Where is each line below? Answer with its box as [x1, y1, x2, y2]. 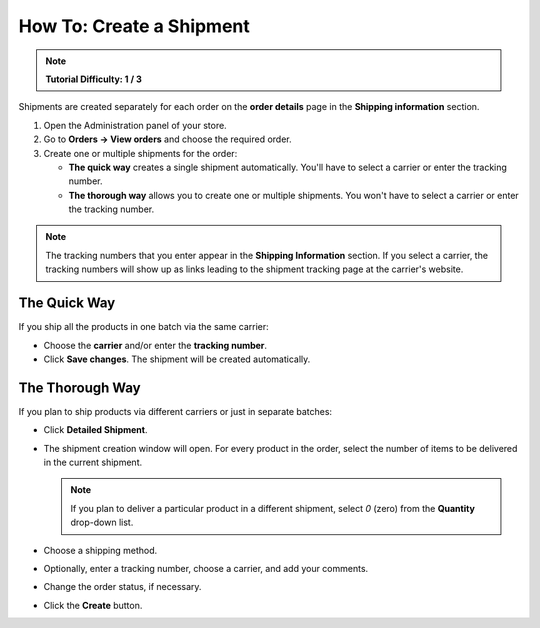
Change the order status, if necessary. [43, 581, 202, 593]
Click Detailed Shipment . [43, 424, 148, 436]
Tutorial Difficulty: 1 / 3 [45, 73, 142, 85]
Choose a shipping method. [43, 544, 158, 556]
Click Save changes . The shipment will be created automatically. [43, 353, 311, 365]
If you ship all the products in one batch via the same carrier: [18, 321, 269, 333]
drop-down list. [70, 516, 134, 529]
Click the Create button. [43, 599, 143, 611]
